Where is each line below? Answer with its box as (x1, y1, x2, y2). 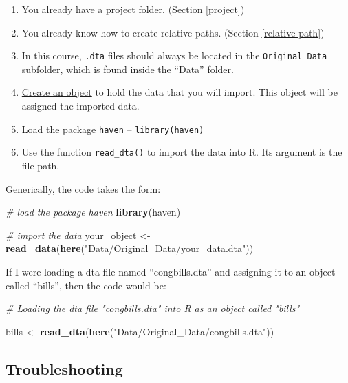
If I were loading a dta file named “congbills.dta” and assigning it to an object (6, 264, 336, 278)
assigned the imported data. (21, 99, 140, 113)
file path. (21, 158, 60, 172)
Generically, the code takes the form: (6, 181, 161, 196)
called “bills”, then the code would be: (6, 278, 166, 292)
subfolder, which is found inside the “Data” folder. (21, 61, 234, 76)
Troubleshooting (6, 358, 123, 379)
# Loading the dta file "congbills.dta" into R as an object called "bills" (6, 301, 300, 315)
